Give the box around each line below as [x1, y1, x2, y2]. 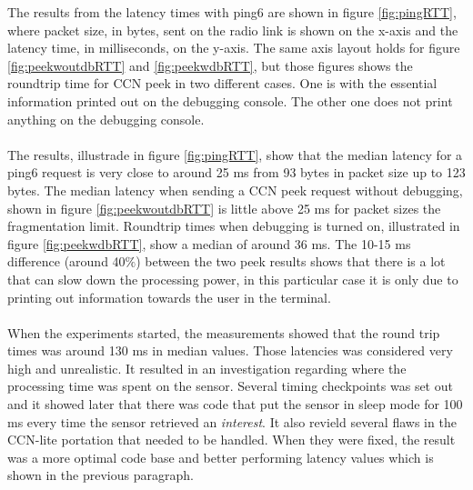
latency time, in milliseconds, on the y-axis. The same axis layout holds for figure [7, 38, 460, 57]
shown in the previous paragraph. [7, 465, 194, 485]
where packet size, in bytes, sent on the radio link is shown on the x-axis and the [7, 20, 458, 39]
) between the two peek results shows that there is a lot [136, 252, 446, 271]
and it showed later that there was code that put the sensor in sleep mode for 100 [7, 395, 463, 414]
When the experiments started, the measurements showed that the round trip [7, 323, 440, 342]
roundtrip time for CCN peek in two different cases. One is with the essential [7, 74, 438, 93]
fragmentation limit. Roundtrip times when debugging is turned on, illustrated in [7, 216, 460, 235]
